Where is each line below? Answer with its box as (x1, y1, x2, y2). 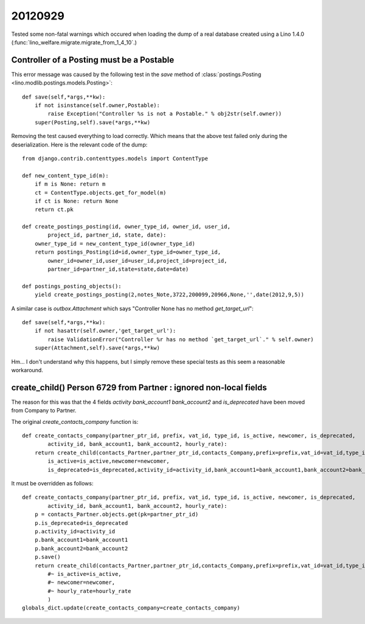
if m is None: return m (34, 181, 106, 188)
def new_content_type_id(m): (22, 172, 109, 179)
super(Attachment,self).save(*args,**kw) (34, 344, 161, 352)
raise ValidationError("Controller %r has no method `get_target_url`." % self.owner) (47, 336, 315, 343)
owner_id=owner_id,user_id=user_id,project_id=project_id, (47, 257, 228, 264)
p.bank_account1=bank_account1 (34, 536, 128, 544)
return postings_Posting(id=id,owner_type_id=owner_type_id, (34, 249, 221, 255)
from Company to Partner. (11, 407, 77, 414)
